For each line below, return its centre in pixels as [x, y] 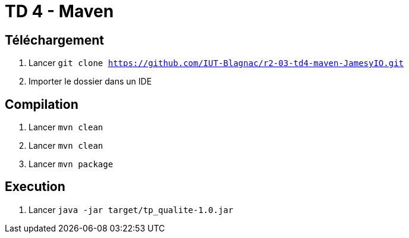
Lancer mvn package [71, 164]
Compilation [42, 104]
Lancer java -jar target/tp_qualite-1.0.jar [131, 209]
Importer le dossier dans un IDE [90, 82]
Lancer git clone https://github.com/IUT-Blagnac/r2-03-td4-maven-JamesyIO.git [216, 63]
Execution [35, 187]
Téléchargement [54, 40]
